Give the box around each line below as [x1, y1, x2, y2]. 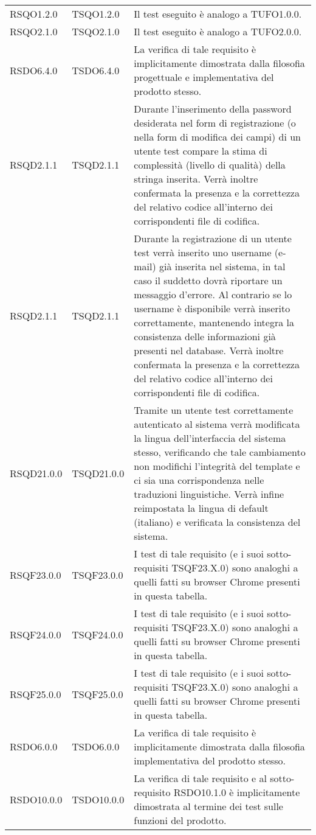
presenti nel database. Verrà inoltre [134, 343, 284, 357]
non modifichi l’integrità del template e [134, 459, 300, 473]
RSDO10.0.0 [10, 792, 63, 806]
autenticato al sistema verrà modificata [134, 417, 300, 431]
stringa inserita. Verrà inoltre [134, 172, 258, 186]
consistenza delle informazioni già [134, 329, 276, 343]
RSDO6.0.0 [10, 739, 58, 753]
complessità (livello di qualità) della [134, 158, 286, 172]
